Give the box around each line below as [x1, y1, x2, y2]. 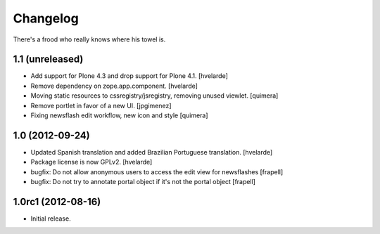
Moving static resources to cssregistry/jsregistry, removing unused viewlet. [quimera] [30, 91, 279, 100]
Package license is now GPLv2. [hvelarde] [30, 158, 153, 167]
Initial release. [30, 214, 71, 223]
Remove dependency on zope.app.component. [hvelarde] [30, 82, 198, 90]
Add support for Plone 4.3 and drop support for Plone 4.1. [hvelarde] [30, 72, 229, 80]
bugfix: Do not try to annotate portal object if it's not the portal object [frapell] [30, 178, 256, 186]
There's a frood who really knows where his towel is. [13, 35, 166, 44]
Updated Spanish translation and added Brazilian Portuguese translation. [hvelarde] [30, 148, 273, 156]
